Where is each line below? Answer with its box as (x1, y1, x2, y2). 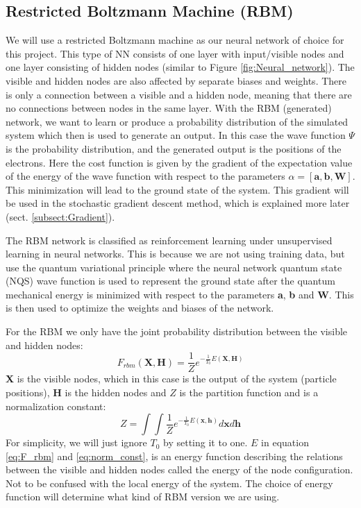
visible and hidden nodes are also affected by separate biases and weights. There (6, 73, 347, 87)
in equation (261, 435, 309, 450)
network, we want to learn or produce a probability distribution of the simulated (6, 114, 349, 128)
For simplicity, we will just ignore (6, 435, 147, 450)
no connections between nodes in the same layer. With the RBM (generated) (6, 101, 332, 115)
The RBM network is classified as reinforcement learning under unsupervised (6, 232, 333, 247)
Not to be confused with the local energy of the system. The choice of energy (6, 475, 333, 490)
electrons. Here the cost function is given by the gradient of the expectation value (6, 155, 353, 169)
